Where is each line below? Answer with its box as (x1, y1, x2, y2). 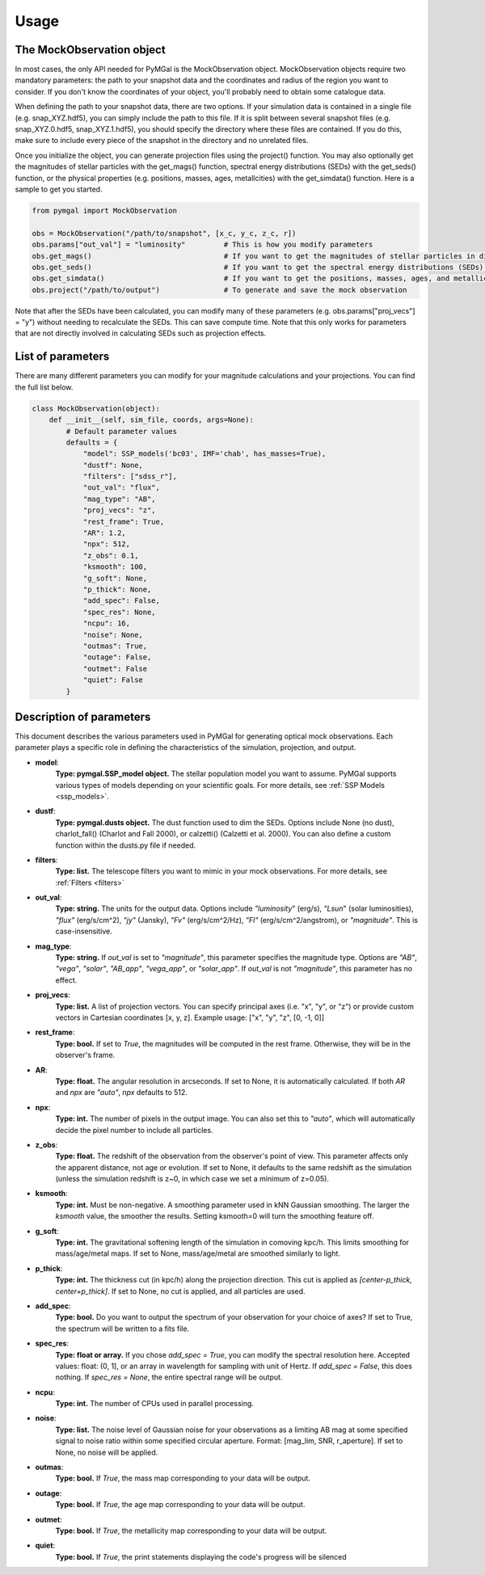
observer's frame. (55, 1051, 116, 1060)
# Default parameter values (65, 427, 178, 436)
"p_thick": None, (82, 584, 152, 594)
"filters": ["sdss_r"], (82, 472, 178, 481)
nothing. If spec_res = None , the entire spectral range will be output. (55, 1372, 283, 1382)
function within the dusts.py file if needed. (55, 840, 196, 850)
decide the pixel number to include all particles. (55, 1125, 213, 1135)
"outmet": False (82, 663, 148, 673)
